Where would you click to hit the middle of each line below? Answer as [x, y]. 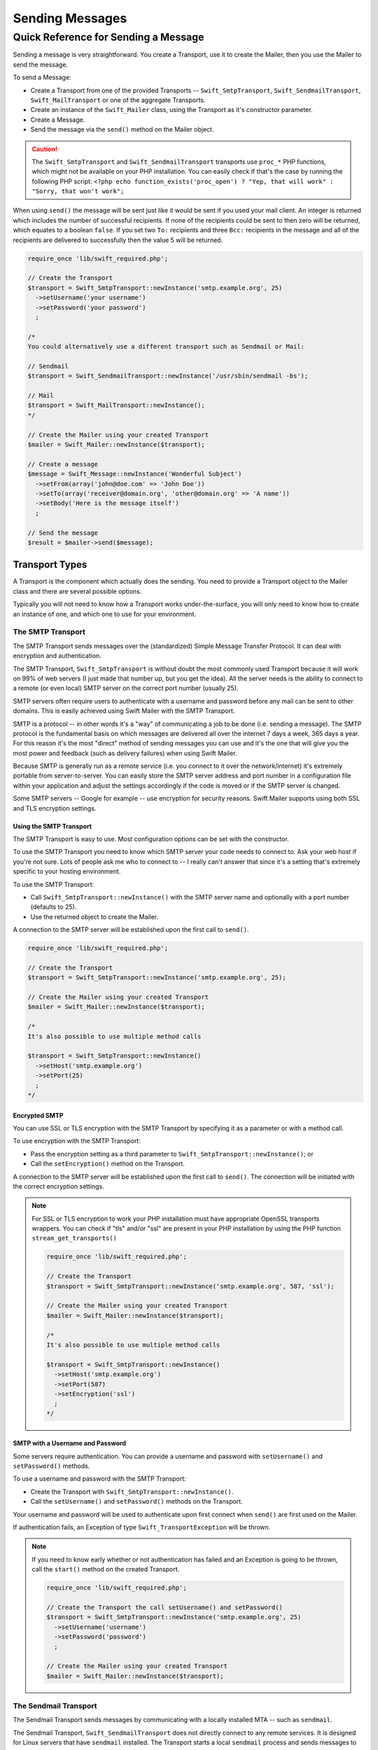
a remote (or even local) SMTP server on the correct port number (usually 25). [126, 688]
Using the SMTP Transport [52, 826]
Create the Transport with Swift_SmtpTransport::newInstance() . [132, 1492]
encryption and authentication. [57, 656]
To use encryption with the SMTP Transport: [77, 1141]
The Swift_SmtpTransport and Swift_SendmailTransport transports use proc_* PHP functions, [179, 162]
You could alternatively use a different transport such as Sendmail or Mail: [166, 347]
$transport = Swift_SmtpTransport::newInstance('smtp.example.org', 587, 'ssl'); [191, 1286]
